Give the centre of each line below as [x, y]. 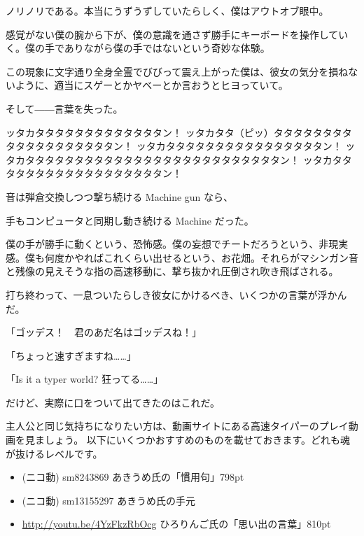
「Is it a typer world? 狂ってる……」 [85, 379]
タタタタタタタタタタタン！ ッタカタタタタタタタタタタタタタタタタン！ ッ [181, 146]
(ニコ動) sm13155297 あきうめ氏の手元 [108, 500]
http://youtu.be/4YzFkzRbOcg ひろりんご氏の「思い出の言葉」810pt [176, 524]
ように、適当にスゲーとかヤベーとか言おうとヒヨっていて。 [152, 85]
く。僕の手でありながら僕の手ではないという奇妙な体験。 [138, 48]
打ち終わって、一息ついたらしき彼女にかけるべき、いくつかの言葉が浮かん [176, 294]
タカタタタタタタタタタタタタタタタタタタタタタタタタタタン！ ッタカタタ [179, 159]
